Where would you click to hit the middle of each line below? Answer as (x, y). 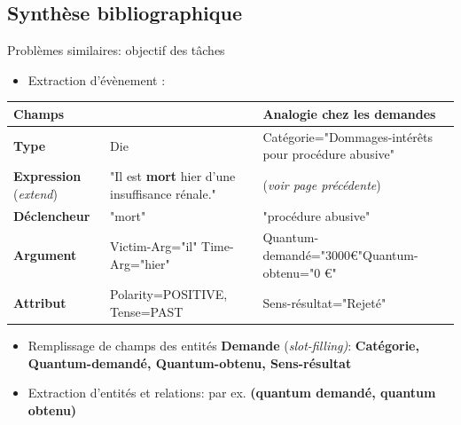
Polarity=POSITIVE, (169, 294)
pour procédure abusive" (328, 154)
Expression (47, 176)
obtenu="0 (292, 272)
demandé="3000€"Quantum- (340, 255)
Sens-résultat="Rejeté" (324, 303)
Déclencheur (52, 215)
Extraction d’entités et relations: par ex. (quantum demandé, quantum (232, 393)
